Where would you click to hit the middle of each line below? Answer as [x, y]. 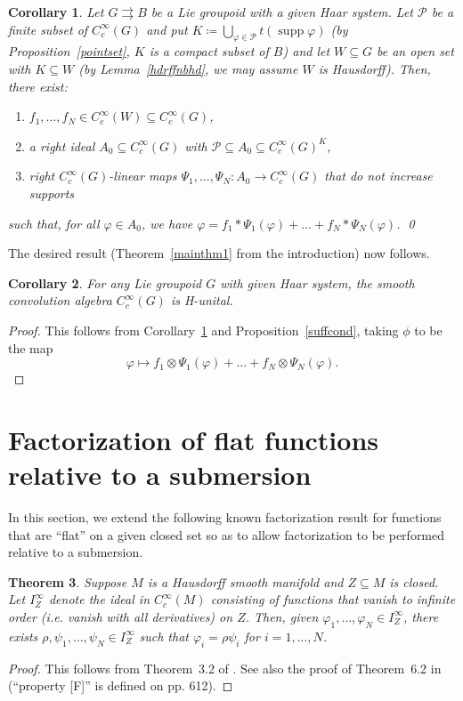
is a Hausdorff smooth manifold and [245, 581]
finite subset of [48, 29]
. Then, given [282, 616]
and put [167, 29]
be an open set [415, 51]
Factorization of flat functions [193, 439]
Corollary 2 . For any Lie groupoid [105, 282]
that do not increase [378, 176]
